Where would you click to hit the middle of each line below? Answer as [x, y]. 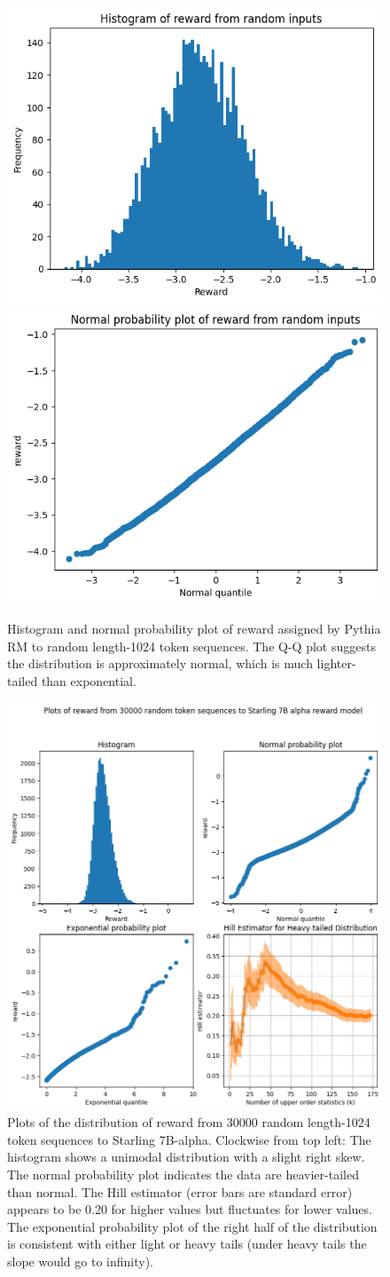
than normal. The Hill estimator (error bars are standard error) [180, 1191]
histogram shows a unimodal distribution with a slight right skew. [186, 1157]
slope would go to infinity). [80, 1261]
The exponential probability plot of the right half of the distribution [192, 1226]
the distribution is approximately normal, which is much [160, 663]
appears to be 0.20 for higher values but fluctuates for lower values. [190, 1209]
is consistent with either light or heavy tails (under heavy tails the [187, 1244]
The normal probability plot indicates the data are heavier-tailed [183, 1174]
